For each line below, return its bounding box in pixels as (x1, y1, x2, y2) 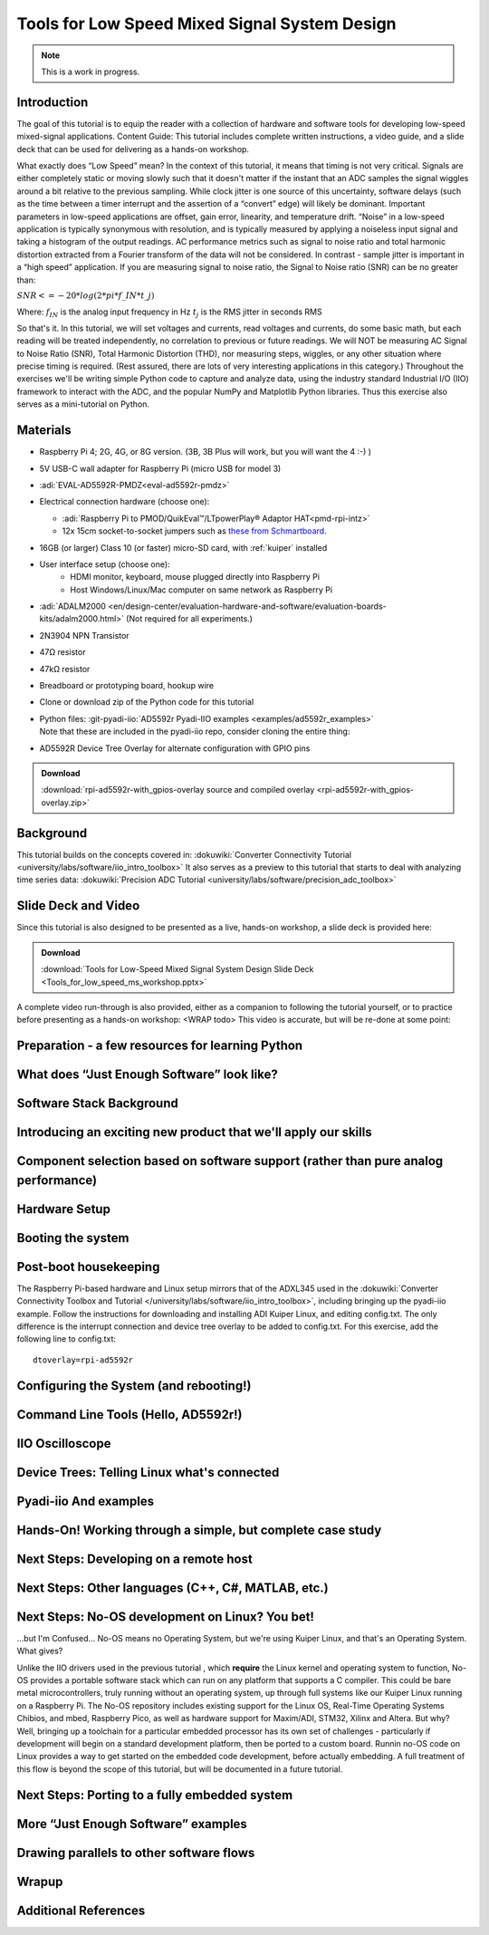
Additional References (16, 1902, 146, 1918)
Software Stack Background (16, 1096, 178, 1112)
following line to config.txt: (16, 1333, 117, 1344)
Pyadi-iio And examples (16, 1493, 154, 1508)
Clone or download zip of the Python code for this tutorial (39, 697, 254, 708)
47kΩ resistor (39, 663, 91, 674)
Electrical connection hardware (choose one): (39, 496, 210, 507)
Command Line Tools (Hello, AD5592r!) (16, 1407, 244, 1422)
